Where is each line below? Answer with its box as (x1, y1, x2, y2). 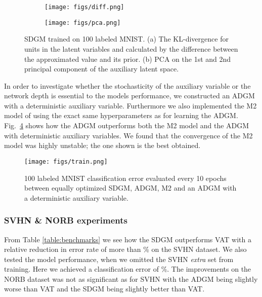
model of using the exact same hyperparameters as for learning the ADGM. (4, 110, 238, 121)
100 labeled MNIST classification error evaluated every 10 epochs (24, 172, 227, 183)
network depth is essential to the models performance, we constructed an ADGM (4, 90, 255, 101)
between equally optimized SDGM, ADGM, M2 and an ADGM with (24, 182, 237, 193)
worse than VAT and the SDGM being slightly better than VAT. (4, 283, 205, 294)
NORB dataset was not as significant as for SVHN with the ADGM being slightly (4, 273, 258, 284)
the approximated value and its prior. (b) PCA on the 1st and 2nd (24, 53, 231, 64)
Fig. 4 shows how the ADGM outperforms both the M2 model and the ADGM (4, 120, 249, 131)
